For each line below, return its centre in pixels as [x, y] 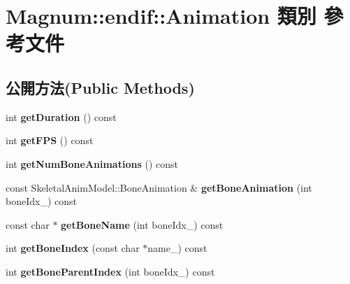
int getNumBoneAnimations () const [92, 163]
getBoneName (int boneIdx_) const [142, 224]
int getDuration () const [61, 116]
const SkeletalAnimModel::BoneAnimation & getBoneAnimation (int [159, 187]
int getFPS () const [50, 140]
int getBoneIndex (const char [73, 248]
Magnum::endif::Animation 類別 [161, 16]
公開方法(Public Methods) [100, 87]
